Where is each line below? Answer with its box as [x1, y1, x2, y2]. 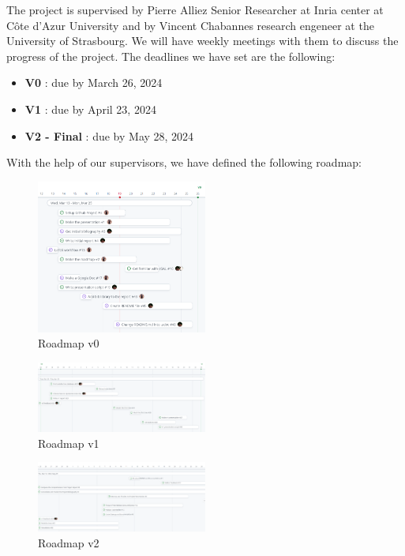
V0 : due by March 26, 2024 [24, 74, 163, 91]
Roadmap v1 [38, 434, 99, 451]
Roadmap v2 [38, 534, 99, 550]
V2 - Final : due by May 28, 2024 [24, 127, 194, 144]
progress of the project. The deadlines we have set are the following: [6, 47, 336, 64]
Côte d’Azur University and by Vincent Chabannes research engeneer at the [6, 17, 374, 33]
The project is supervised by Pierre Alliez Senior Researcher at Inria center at [6, 2, 384, 17]
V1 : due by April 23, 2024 [24, 100, 156, 117]
